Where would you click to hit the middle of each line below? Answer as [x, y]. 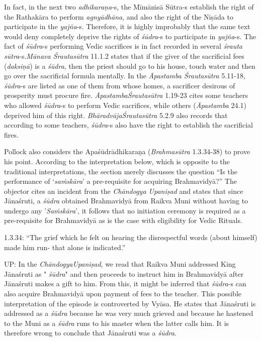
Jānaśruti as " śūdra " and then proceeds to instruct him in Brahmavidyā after [124, 273]
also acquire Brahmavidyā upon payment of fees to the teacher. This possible [123, 294]
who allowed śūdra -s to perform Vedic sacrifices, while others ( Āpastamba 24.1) [125, 105]
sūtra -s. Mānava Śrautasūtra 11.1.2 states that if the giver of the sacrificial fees [124, 55]
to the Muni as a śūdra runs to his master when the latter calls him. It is [117, 323]
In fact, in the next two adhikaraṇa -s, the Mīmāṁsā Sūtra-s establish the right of [129, 7]
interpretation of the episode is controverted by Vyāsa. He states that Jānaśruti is [130, 303]
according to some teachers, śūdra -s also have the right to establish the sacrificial [128, 125]
